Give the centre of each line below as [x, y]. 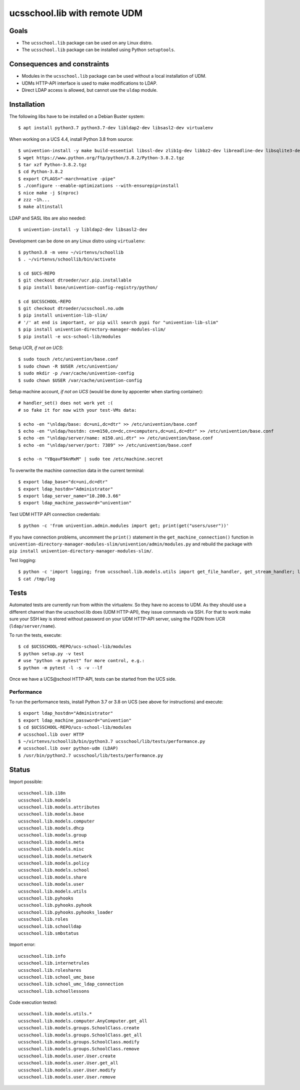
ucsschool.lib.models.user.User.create [67, 1056]
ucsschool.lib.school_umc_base [56, 977]
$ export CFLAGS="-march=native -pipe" [67, 179]
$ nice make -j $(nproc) [48, 193]
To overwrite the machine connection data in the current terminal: [77, 470]
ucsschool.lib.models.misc [51, 849]
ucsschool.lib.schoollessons [54, 991]
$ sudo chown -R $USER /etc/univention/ [68, 366]
